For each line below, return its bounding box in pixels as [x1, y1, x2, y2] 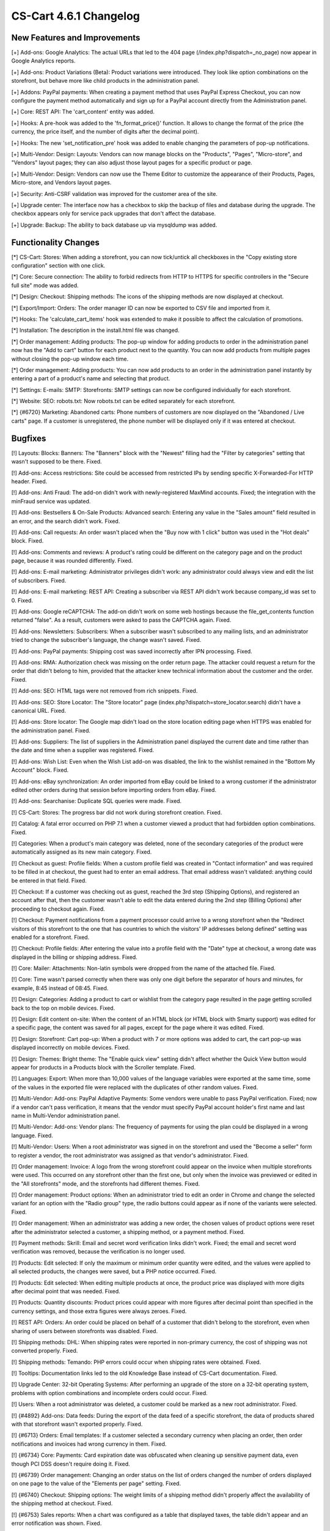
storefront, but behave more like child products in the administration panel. [11, 77, 200, 85]
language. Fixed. [11, 1132, 53, 1139]
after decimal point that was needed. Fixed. [11, 1287, 120, 1295]
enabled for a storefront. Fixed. [11, 933, 90, 941]
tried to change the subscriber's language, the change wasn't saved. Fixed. [11, 636, 202, 644]
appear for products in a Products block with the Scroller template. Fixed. [11, 1063, 196, 1071]
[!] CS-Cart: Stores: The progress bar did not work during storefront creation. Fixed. [11, 808, 222, 816]
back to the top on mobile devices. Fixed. [11, 1004, 116, 1012]
